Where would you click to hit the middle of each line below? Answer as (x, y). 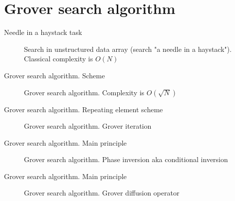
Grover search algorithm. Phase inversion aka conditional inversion (126, 159)
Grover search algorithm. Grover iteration (88, 126)
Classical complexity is (59, 59)
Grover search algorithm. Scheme (55, 75)
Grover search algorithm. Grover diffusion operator (102, 193)
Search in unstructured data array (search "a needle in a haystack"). (128, 49)
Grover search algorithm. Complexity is (84, 92)
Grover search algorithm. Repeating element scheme (84, 109)
